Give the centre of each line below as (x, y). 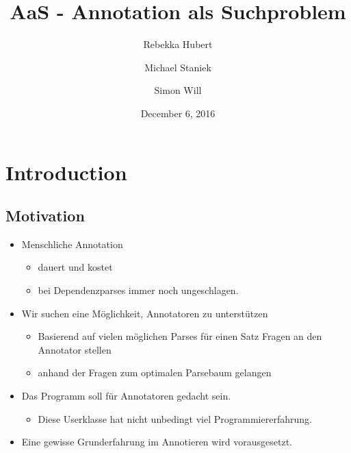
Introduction (66, 172)
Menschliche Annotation (72, 244)
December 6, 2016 (178, 113)
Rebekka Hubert (178, 44)
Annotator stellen (75, 349)
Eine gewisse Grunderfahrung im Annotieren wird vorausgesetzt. (157, 442)
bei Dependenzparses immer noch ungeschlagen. (138, 290)
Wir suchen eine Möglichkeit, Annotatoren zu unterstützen (145, 313)
